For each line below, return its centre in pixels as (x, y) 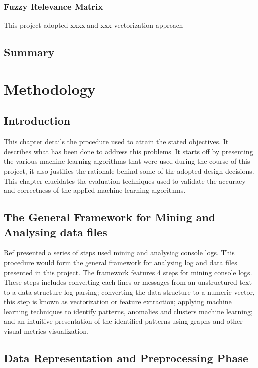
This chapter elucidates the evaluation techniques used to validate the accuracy (125, 180)
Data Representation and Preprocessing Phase (126, 358)
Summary (29, 52)
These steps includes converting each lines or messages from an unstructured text (128, 282)
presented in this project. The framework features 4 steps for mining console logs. (128, 272)
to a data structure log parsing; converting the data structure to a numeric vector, (129, 291)
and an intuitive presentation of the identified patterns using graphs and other (123, 321)
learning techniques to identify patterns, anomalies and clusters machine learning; (128, 311)
